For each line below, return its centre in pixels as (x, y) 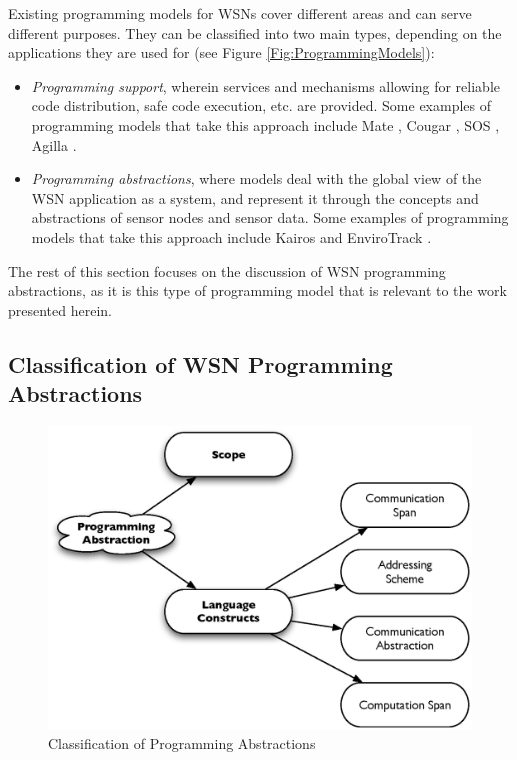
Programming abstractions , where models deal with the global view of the (256, 178)
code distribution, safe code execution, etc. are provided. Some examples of (261, 105)
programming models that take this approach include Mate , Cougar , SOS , (265, 124)
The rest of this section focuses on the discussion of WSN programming (227, 270)
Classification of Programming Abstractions (182, 743)
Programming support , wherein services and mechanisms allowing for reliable (265, 85)
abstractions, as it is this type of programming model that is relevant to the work (257, 290)
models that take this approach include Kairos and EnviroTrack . (231, 236)
